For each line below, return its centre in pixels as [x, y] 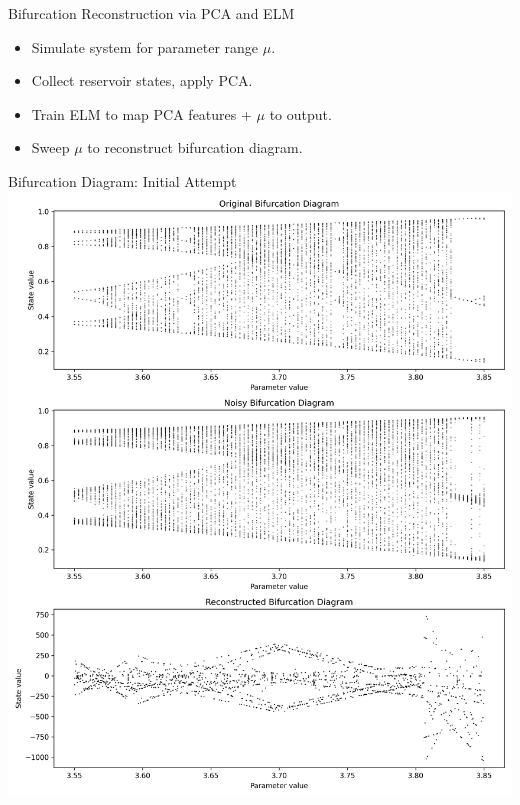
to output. [300, 113]
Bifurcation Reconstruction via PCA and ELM [151, 13]
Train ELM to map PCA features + [141, 113]
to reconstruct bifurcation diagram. [195, 147]
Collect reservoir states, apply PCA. [142, 80]
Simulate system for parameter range [145, 46]
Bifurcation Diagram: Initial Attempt [122, 180]
